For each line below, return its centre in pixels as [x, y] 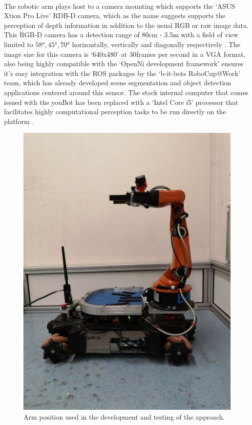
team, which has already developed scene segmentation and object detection [118, 83]
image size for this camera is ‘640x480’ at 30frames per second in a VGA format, [125, 54]
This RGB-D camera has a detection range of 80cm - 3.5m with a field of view [121, 35]
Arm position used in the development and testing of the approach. [124, 416]
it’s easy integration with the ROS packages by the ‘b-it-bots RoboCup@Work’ [122, 73]
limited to [19, 44]
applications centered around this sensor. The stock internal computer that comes [126, 92]
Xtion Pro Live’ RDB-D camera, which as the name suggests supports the [115, 15]
